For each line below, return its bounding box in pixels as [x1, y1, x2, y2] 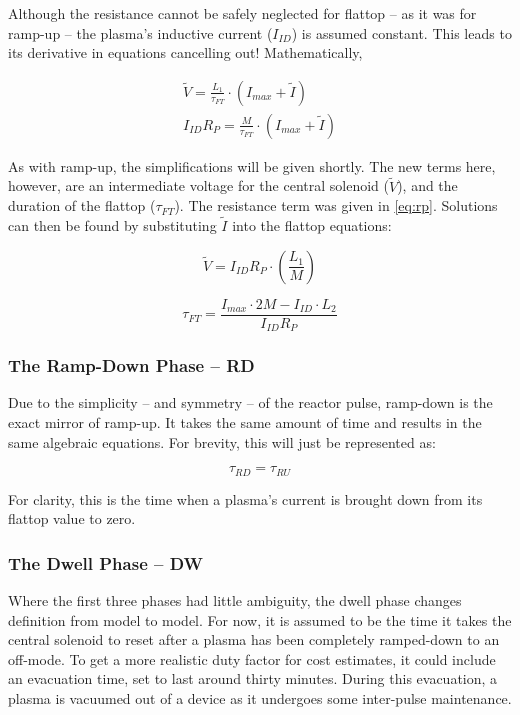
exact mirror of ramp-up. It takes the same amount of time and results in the [8, 411, 482, 432]
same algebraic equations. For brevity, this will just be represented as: [8, 431, 436, 452]
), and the [397, 175, 458, 196]
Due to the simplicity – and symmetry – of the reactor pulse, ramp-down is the [8, 392, 493, 413]
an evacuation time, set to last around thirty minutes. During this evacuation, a [8, 668, 498, 689]
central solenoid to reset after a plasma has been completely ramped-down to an [8, 629, 500, 650]
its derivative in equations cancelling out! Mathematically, [8, 42, 363, 63]
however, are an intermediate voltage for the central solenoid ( [8, 175, 389, 196]
